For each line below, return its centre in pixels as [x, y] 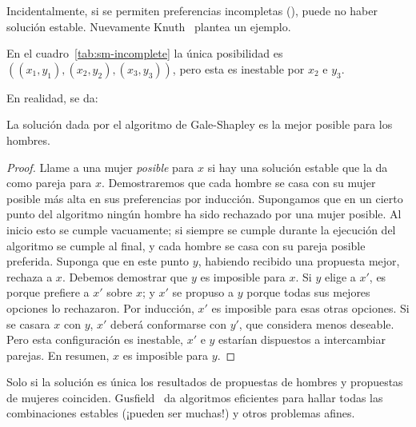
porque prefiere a [48, 292]
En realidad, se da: [52, 97]
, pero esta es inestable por [238, 68]
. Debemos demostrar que [125, 276]
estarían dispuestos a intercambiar [302, 339]
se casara [28, 323]
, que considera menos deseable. [316, 323]
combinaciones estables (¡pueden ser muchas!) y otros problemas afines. [181, 413]
